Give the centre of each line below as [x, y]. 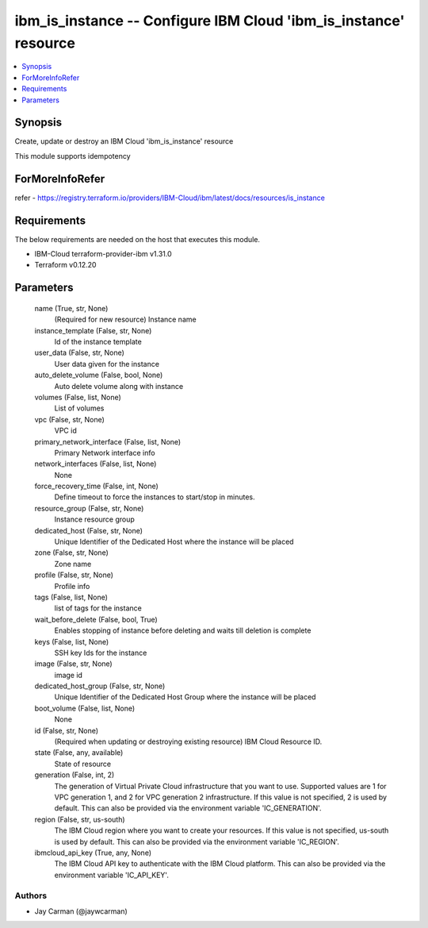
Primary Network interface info [105, 452]
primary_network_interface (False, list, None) [108, 441]
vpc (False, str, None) [69, 419]
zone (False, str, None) [71, 553]
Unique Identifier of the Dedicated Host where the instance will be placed [174, 542]
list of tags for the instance [98, 608]
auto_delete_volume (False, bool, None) [99, 375]
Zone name [73, 564]
